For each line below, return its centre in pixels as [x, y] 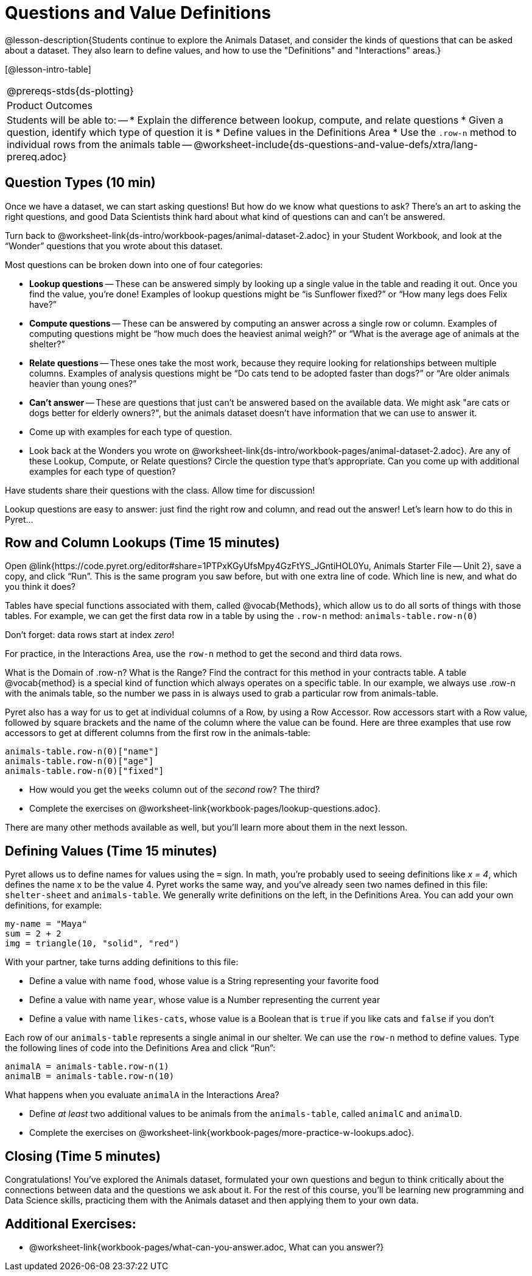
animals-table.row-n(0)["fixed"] [85, 771]
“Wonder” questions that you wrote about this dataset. [114, 246]
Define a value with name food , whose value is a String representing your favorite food [204, 981]
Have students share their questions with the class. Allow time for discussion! [160, 490]
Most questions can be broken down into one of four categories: [134, 264]
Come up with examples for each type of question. [131, 431]
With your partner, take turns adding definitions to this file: [122, 962]
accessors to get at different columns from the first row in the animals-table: [158, 733]
